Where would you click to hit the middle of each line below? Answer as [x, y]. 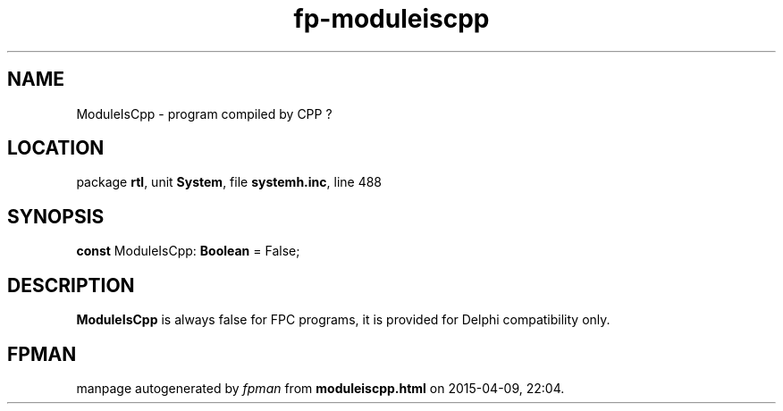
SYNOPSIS [56, 216]
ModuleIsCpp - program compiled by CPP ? [204, 113]
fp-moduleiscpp [391, 19]
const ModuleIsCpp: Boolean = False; [188, 251]
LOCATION [56, 148]
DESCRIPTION [71, 285]
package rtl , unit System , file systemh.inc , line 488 [229, 182]
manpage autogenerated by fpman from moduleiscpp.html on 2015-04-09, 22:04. [320, 388]
